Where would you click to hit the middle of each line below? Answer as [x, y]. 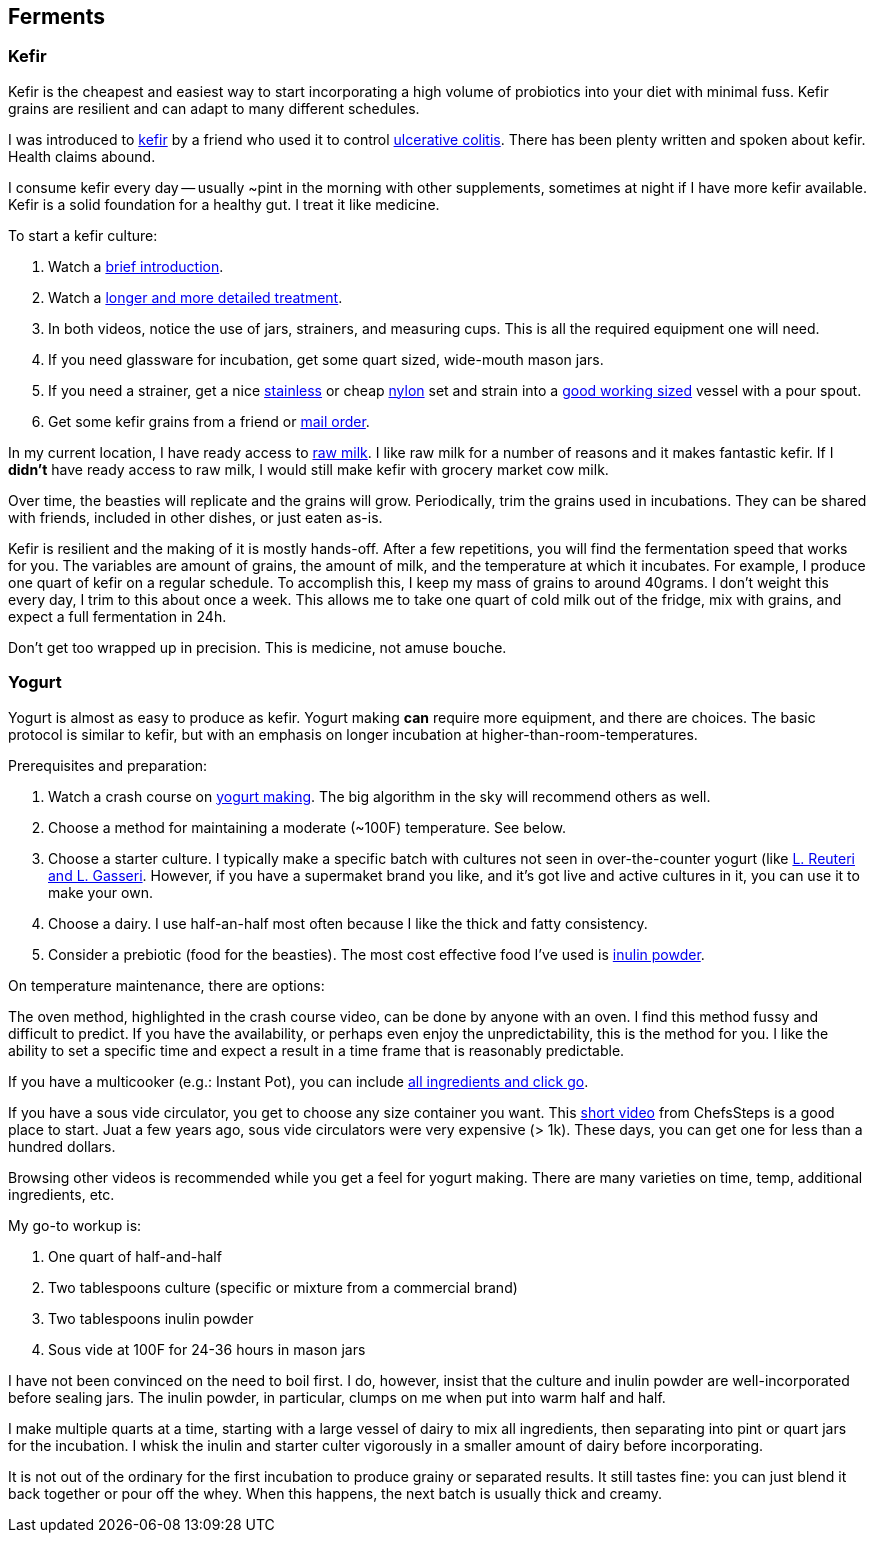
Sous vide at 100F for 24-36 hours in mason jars [207, 1349]
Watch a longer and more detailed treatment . [195, 297]
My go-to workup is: [75, 1225]
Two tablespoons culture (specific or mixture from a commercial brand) [283, 1287]
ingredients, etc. [61, 1194]
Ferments [56, 16]
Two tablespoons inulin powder [151, 1318]
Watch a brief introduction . [136, 266]
